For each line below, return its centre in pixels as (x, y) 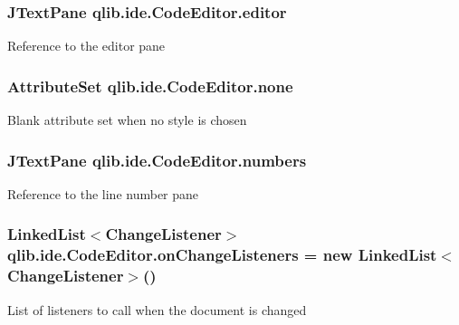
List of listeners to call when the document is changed (157, 309)
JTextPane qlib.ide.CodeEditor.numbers (157, 160)
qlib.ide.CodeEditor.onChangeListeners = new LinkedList (222, 255)
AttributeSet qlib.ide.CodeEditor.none (150, 86)
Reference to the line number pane (103, 193)
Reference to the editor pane (86, 46)
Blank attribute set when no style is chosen (127, 120)
